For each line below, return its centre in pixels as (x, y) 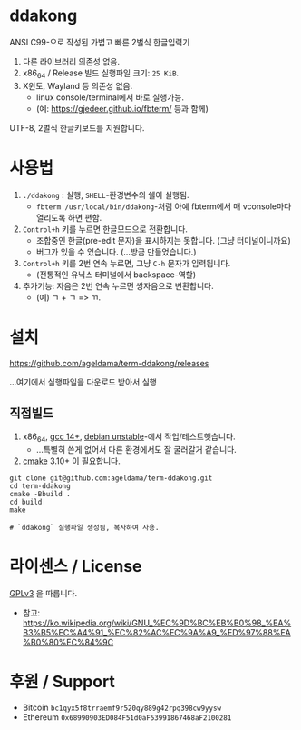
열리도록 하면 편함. (69, 217)
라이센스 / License (76, 567)
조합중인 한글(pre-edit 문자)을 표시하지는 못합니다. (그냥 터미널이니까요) (164, 240)
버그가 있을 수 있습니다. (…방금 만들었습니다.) (116, 252)
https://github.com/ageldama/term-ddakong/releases (109, 363)
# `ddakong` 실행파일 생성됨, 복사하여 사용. (84, 528)
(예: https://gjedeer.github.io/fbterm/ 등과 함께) (122, 108)
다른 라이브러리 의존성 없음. (71, 61)
